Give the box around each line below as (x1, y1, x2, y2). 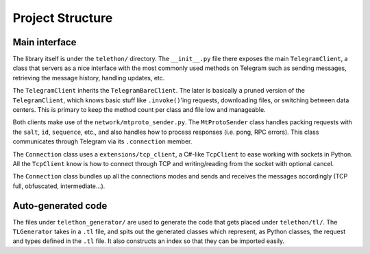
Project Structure (12, 10, 113, 25)
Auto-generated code (12, 200, 108, 211)
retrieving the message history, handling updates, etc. (12, 73, 165, 82)
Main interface (12, 36, 77, 48)
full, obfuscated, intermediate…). (12, 182, 106, 190)
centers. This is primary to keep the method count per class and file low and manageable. (12, 106, 267, 114)
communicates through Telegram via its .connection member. (12, 137, 193, 146)
